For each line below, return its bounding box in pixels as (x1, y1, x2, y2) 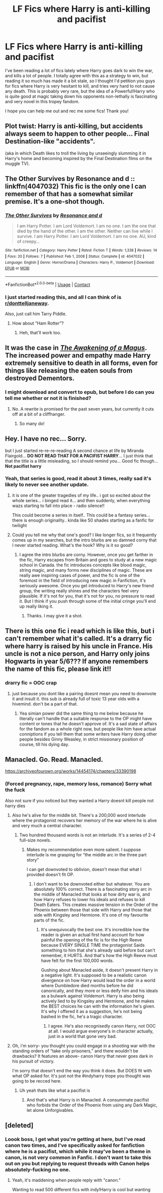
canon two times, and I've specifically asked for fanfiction (5, 1142, 145, 1149)
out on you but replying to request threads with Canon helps (5, 1160, 150, 1167)
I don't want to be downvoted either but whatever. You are (33, 881, 150, 886)
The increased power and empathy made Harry (5, 351, 151, 360)
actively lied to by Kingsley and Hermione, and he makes (41, 998, 154, 1004)
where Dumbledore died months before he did (41, 982, 133, 988)
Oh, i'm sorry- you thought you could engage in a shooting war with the (12, 1043, 155, 1048)
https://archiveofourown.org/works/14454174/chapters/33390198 (5, 768, 137, 774)
